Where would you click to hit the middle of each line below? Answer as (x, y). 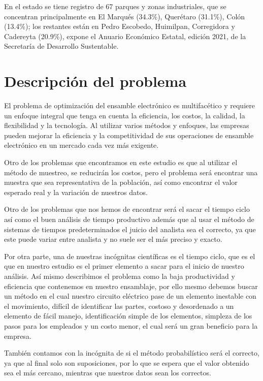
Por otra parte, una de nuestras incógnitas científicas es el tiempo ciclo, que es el (130, 256)
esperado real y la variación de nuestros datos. (76, 192)
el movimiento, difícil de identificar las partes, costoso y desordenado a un (119, 306)
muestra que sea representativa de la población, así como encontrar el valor (121, 182)
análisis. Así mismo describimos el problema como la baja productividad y (120, 276)
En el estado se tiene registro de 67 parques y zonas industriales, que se (115, 6)
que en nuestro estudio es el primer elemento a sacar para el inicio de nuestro (124, 266)
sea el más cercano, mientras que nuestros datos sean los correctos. (108, 373)
